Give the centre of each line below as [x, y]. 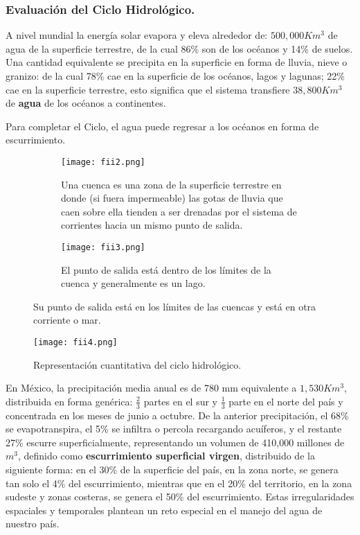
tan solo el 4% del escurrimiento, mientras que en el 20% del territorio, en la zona [179, 483]
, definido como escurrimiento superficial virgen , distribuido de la [166, 456]
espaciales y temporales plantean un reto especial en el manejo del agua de [164, 510]
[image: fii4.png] [75, 343]
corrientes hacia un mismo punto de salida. [152, 225]
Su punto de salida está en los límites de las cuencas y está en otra [175, 306]
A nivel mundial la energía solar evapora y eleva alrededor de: [137, 35]
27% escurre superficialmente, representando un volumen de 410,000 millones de [175, 442]
